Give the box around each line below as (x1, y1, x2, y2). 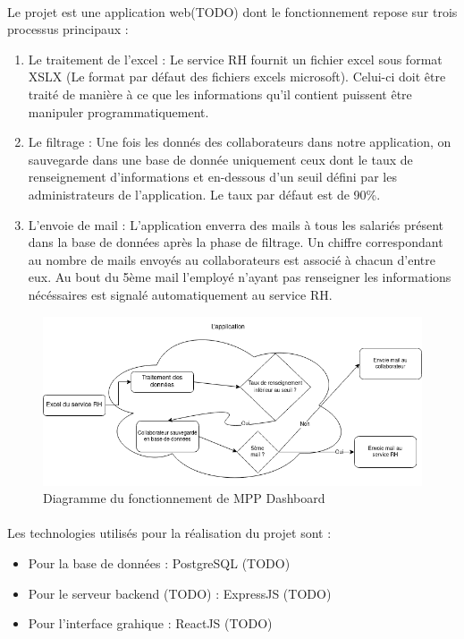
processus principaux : (7, 20, 129, 38)
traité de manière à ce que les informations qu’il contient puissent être (28, 84, 412, 103)
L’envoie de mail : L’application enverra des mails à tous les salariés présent (28, 215, 443, 234)
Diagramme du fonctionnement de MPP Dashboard (43, 489, 325, 507)
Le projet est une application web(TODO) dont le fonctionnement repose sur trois (7, 2, 458, 21)
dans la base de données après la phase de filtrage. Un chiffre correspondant (28, 233, 443, 251)
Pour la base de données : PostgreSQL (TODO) (28, 553, 291, 572)
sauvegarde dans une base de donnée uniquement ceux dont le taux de (28, 149, 413, 168)
